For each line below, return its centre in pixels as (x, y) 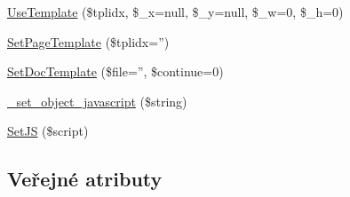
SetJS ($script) (48, 131)
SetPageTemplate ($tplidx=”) (88, 41)
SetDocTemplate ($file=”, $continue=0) (115, 71)
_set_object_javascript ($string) (97, 101)
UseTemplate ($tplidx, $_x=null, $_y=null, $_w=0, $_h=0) (175, 12)
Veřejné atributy (85, 179)
